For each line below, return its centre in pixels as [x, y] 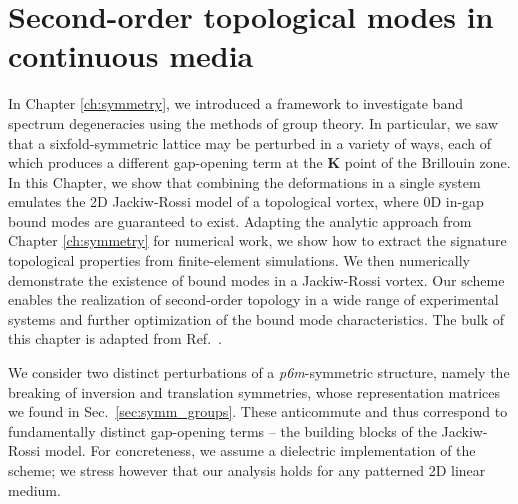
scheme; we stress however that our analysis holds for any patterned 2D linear [247, 470]
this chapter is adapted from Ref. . [115, 338]
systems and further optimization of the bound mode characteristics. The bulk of [256, 318]
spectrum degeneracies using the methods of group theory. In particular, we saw [253, 122]
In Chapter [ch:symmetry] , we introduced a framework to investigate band [235, 103]
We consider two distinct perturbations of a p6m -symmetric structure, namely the [259, 372]
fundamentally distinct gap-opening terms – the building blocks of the [222, 430]
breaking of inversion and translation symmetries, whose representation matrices [254, 391]
